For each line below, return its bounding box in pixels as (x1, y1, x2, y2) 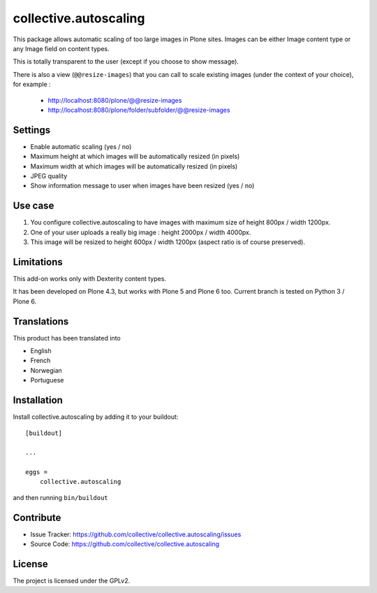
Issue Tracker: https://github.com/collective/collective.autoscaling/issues (30, 530, 242, 538)
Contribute (13, 511, 61, 524)
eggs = (25, 469, 48, 476)
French (30, 357, 51, 365)
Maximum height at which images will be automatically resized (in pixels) (30, 152, 240, 161)
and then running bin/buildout (13, 493, 108, 501)
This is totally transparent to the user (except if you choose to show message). (13, 57, 239, 66)
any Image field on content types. (13, 44, 110, 52)
